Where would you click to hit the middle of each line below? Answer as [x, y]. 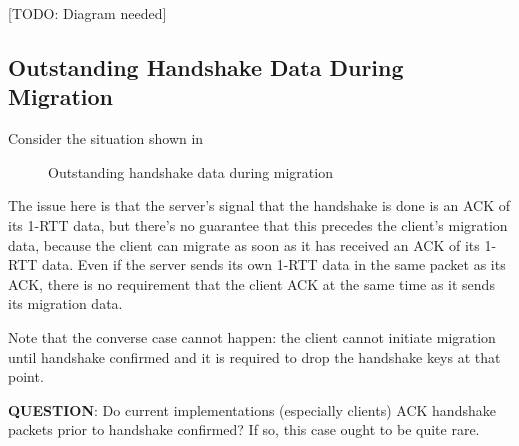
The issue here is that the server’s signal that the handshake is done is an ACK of [259, 205]
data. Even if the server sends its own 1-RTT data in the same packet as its [274, 264]
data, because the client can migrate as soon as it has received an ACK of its [244, 244]
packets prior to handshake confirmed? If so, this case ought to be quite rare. [244, 429]
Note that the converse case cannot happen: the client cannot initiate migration [252, 336]
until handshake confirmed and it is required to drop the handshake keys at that [254, 356]
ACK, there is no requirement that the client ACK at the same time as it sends [251, 283]
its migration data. [65, 303]
